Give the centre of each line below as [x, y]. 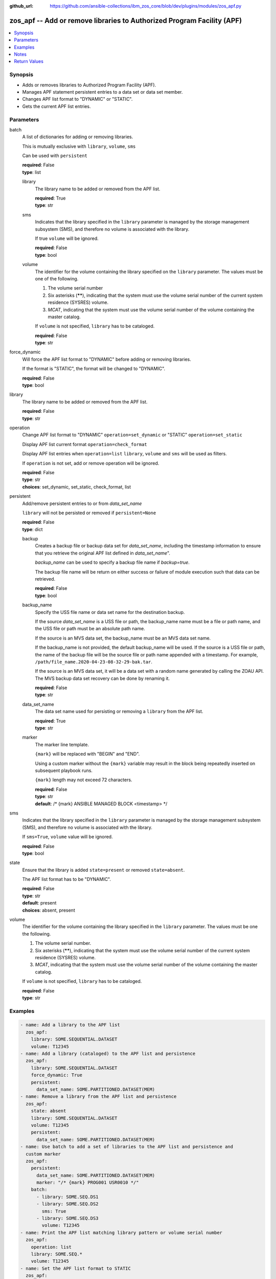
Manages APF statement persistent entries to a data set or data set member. [103, 92]
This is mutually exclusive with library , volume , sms [79, 146]
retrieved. [45, 579]
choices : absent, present [49, 910]
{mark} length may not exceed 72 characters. [84, 780]
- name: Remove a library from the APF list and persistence [98, 1097]
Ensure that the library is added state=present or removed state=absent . [103, 870]
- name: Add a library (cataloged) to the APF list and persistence [108, 1054]
